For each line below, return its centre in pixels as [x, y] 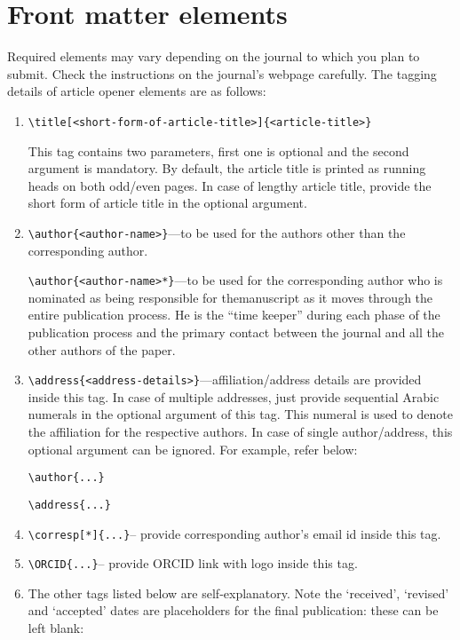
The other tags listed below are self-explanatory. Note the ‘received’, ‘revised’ [238, 593]
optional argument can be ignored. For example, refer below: [193, 449]
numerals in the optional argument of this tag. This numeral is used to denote [240, 414]
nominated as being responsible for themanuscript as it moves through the [230, 297]
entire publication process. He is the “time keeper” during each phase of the [234, 315]
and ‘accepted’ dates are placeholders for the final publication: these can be [233, 610]
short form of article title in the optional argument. [167, 203]
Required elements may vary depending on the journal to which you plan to [214, 56]
